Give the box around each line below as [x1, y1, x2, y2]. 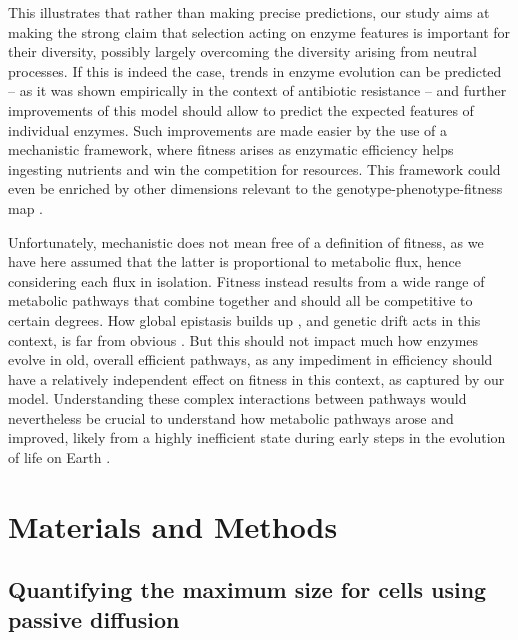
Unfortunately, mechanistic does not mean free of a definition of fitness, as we [8, 231, 484, 252]
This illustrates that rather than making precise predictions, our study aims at [8, 2, 490, 22]
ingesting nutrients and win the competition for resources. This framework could [8, 158, 501, 179]
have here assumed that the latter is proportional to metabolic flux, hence [8, 251, 462, 272]
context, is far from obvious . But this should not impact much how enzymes [8, 329, 479, 350]
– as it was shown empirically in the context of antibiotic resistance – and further [8, 80, 507, 101]
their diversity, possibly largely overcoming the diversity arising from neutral [8, 41, 477, 62]
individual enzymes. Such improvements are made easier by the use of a [8, 119, 448, 140]
